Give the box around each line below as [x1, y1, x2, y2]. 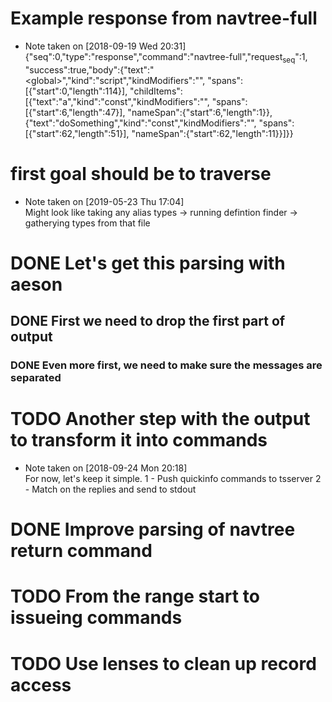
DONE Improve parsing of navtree [10, 518, 296, 541]
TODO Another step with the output [10, 408, 311, 431]
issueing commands [10, 607, 183, 629]
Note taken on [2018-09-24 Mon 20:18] [24, 462, 188, 474]
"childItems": [129, 85, 183, 97]
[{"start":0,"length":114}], [24, 85, 128, 97]
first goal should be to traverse [10, 162, 272, 185]
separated [10, 371, 62, 385]
